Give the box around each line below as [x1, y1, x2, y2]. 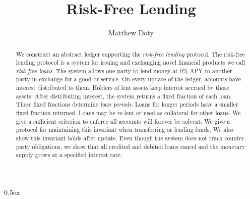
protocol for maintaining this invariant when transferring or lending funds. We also [16, 125, 234, 134]
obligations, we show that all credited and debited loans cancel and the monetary [32, 142, 245, 151]
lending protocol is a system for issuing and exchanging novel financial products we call [16, 58, 245, 67]
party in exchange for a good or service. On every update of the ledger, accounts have [16, 75, 241, 83]
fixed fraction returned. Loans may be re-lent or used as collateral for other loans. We [16, 109, 241, 117]
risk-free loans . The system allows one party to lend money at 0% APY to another [16, 66, 232, 75]
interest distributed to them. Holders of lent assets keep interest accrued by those [16, 83, 229, 92]
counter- [224, 134, 246, 142]
